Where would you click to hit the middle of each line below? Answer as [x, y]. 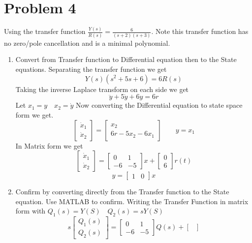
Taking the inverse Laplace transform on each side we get [102, 89]
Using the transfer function [45, 31]
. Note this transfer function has [200, 31]
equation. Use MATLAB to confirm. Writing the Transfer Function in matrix [132, 201]
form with [31, 211]
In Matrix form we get [49, 145]
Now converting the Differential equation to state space [159, 105]
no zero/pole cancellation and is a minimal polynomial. [87, 43]
